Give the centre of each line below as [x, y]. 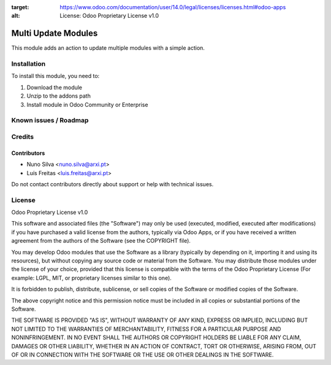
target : [20, 7]
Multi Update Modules [55, 33]
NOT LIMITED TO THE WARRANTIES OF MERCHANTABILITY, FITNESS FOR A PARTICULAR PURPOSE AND [146, 329]
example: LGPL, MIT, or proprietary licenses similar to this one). [91, 278]
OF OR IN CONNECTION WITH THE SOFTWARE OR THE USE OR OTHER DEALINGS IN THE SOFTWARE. [143, 355]
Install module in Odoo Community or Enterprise [87, 104]
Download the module [55, 87]
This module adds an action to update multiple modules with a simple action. [108, 48]
